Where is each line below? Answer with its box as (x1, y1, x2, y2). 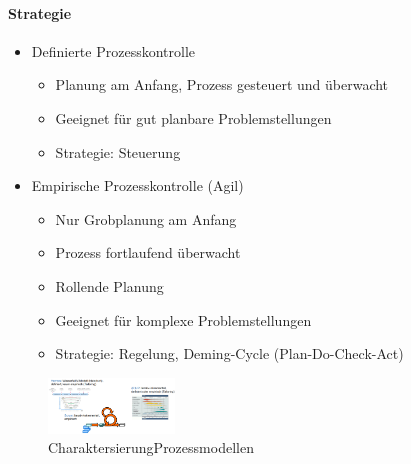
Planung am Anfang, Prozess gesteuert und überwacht (55, 74, 389, 95)
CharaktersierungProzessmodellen (48, 437, 254, 458)
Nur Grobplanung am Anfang (55, 208, 237, 229)
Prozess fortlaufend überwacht (55, 242, 241, 263)
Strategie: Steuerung (55, 141, 181, 162)
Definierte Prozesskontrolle (31, 40, 196, 61)
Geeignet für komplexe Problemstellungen (55, 309, 312, 330)
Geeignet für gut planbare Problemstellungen (55, 107, 332, 128)
